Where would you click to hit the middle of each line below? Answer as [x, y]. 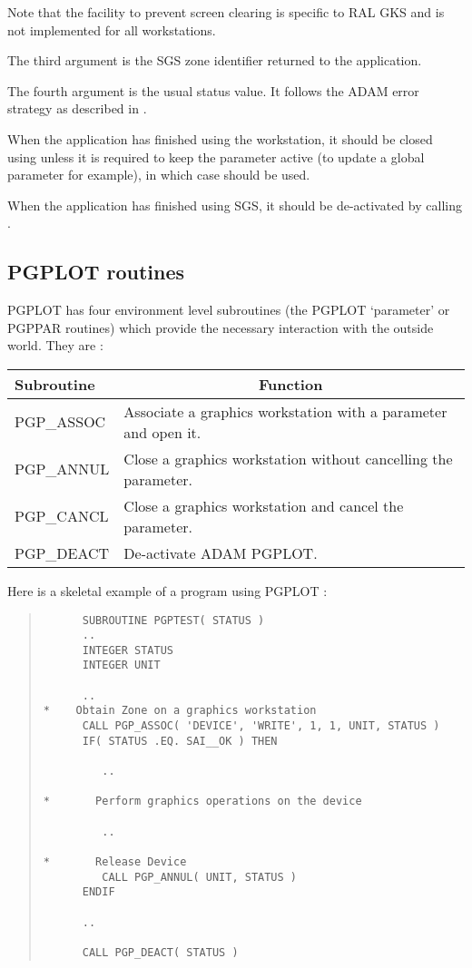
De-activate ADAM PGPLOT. [221, 552]
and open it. [162, 432]
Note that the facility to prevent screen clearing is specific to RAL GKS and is [226, 12]
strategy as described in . [77, 108]
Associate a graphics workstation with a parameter [285, 411]
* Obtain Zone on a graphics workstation [180, 711]
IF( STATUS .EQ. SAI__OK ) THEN [180, 741]
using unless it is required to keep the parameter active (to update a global [216, 156]
